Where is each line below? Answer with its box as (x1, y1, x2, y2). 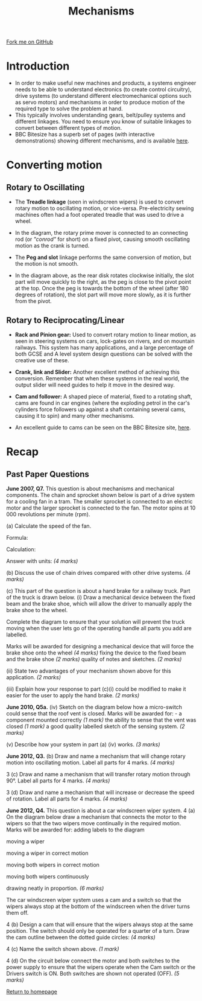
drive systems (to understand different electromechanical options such (14, 92, 192, 100)
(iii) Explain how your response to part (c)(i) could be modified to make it (6, 685, 186, 692)
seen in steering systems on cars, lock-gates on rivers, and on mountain (14, 337, 195, 345)
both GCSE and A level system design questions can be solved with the (14, 350, 193, 357)
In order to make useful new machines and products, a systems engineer (14, 80, 197, 87)
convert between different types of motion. (14, 124, 122, 132)
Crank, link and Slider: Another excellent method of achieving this (14, 368, 180, 376)
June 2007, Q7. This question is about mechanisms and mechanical (6, 485, 175, 492)
